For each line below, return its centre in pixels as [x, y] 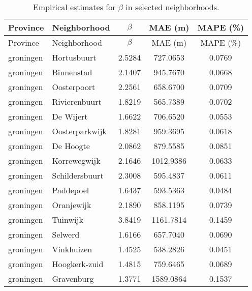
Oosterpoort [74, 87]
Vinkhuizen [72, 249]
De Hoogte [71, 146]
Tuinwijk [68, 220]
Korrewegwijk [76, 161]
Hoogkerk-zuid [78, 264]
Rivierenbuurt [77, 101]
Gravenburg [73, 279]
